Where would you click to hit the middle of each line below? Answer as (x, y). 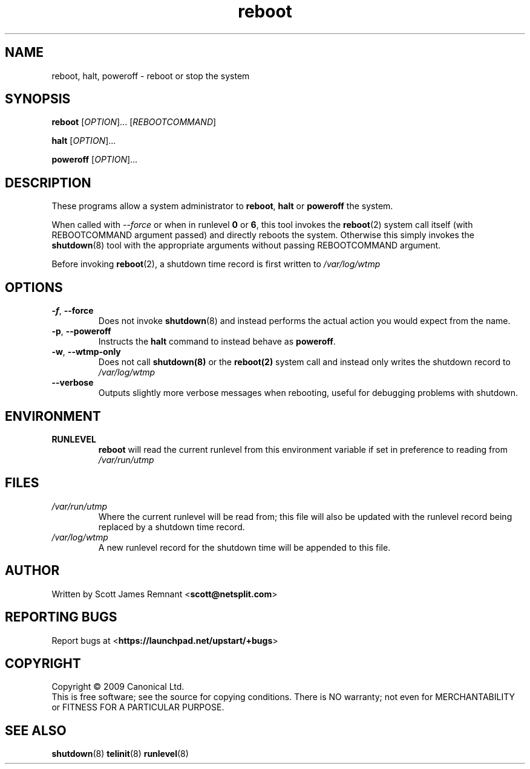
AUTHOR (32, 571)
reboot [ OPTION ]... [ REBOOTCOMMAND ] (134, 122)
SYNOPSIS (38, 99)
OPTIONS (34, 287)
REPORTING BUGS (61, 617)
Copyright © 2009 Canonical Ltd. (118, 687)
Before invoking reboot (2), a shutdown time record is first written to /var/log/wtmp (216, 264)
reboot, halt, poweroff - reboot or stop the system (151, 76)
